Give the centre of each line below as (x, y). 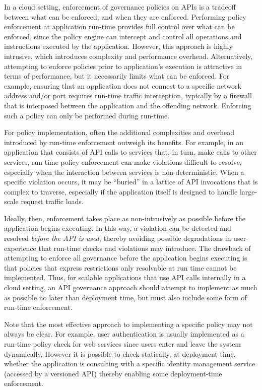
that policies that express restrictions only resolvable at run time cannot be (120, 267)
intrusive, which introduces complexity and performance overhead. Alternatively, (128, 56)
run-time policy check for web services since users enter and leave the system (123, 344)
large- (248, 191)
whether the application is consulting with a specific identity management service (130, 364)
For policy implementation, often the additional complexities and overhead (119, 132)
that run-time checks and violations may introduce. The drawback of (145, 248)
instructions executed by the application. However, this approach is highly (118, 46)
